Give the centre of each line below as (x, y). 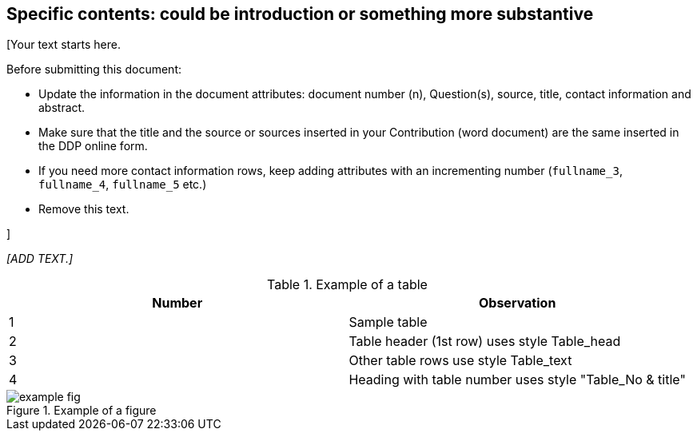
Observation (517, 303)
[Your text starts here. (64, 45)
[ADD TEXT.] (40, 259)
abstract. (62, 108)
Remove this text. (84, 209)
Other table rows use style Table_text (460, 361)
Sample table (388, 322)
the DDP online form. (93, 146)
